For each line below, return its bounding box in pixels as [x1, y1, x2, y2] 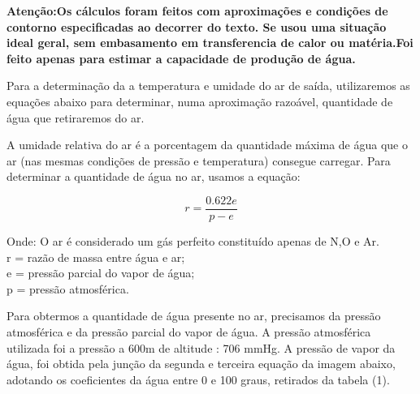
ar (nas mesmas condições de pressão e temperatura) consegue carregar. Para [6, 152, 391, 169]
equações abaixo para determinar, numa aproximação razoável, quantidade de [6, 92, 393, 109]
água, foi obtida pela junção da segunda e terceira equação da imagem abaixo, [6, 355, 396, 372]
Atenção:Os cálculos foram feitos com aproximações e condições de [6, 2, 388, 19]
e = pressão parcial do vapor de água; [6, 264, 195, 281]
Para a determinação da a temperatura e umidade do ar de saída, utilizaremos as [6, 77, 410, 94]
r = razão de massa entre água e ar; [6, 248, 185, 265]
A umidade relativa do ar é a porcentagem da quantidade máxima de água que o [6, 136, 408, 153]
